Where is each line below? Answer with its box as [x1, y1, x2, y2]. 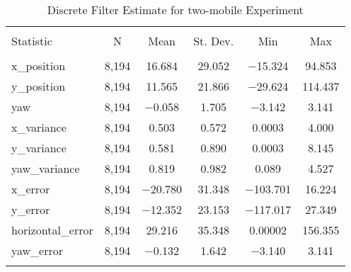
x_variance [11, 119, 67, 135]
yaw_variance [11, 160, 80, 176]
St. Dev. [193, 33, 234, 49]
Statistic [11, 33, 52, 49]
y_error [11, 201, 50, 217]
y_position [11, 78, 66, 94]
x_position [11, 57, 66, 74]
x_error [11, 181, 50, 197]
